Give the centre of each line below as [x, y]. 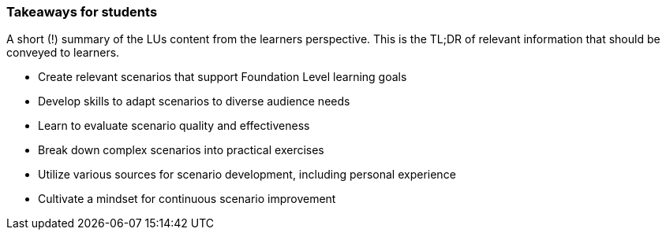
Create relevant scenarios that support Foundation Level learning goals [223, 77]
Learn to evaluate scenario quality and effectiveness [174, 126]
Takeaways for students [82, 12]
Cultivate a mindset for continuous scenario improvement [187, 199]
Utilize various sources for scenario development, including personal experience [247, 175]
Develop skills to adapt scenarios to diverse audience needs [194, 101]
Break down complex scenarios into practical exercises [181, 150]
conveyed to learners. [63, 53]
